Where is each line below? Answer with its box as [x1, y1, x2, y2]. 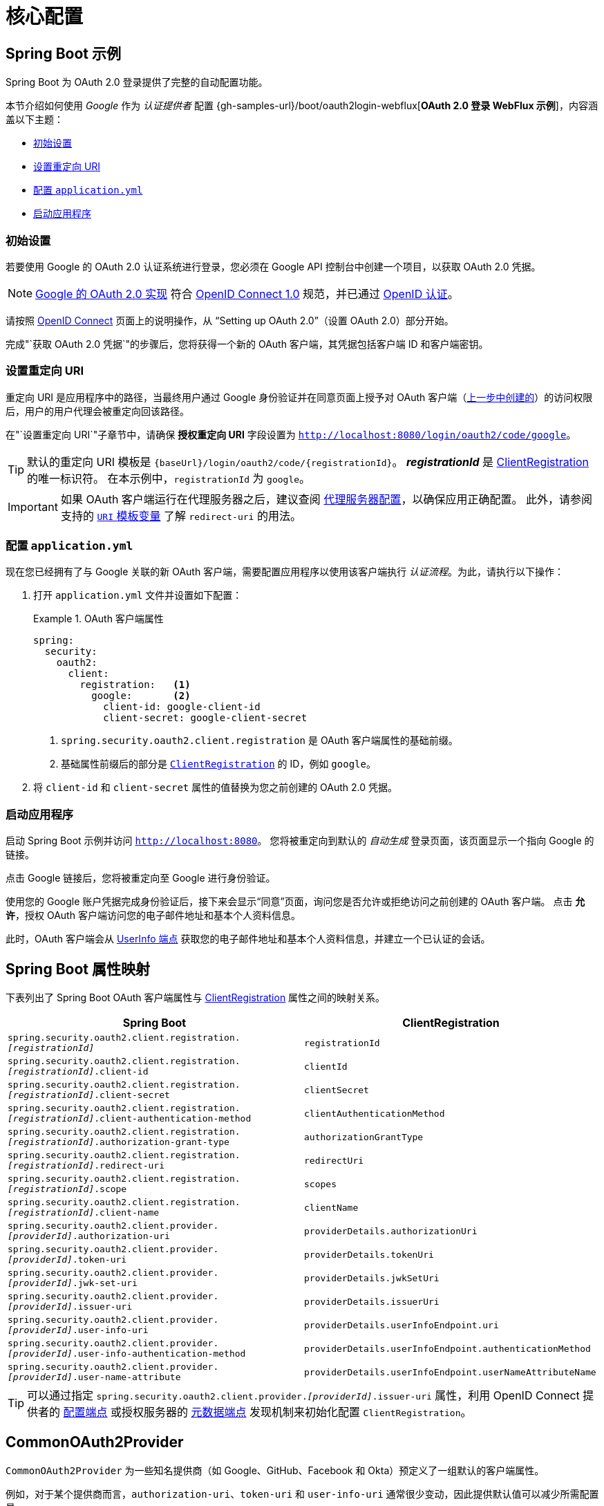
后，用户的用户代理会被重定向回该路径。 [6, 405, 189, 417]
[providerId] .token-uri [8, 1254, 127, 1265]
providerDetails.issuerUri [304, 1296, 440, 1307]
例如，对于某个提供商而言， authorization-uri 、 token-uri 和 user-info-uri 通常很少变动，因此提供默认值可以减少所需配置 [6, 1487, 599, 1500]
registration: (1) [79, 679, 191, 691]
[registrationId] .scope [8, 1184, 127, 1195]
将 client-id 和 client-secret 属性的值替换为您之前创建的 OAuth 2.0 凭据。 [33, 781, 398, 794]
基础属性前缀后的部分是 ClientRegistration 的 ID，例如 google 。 [61, 758, 376, 770]
